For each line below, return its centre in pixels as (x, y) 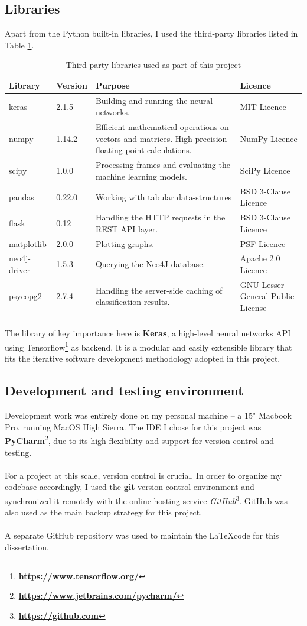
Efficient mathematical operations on (162, 127)
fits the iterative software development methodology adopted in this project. (143, 359)
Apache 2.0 (260, 258)
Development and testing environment (124, 390)
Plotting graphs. (125, 243)
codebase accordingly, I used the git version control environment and (130, 487)
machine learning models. (141, 176)
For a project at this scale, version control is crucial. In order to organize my (143, 475)
